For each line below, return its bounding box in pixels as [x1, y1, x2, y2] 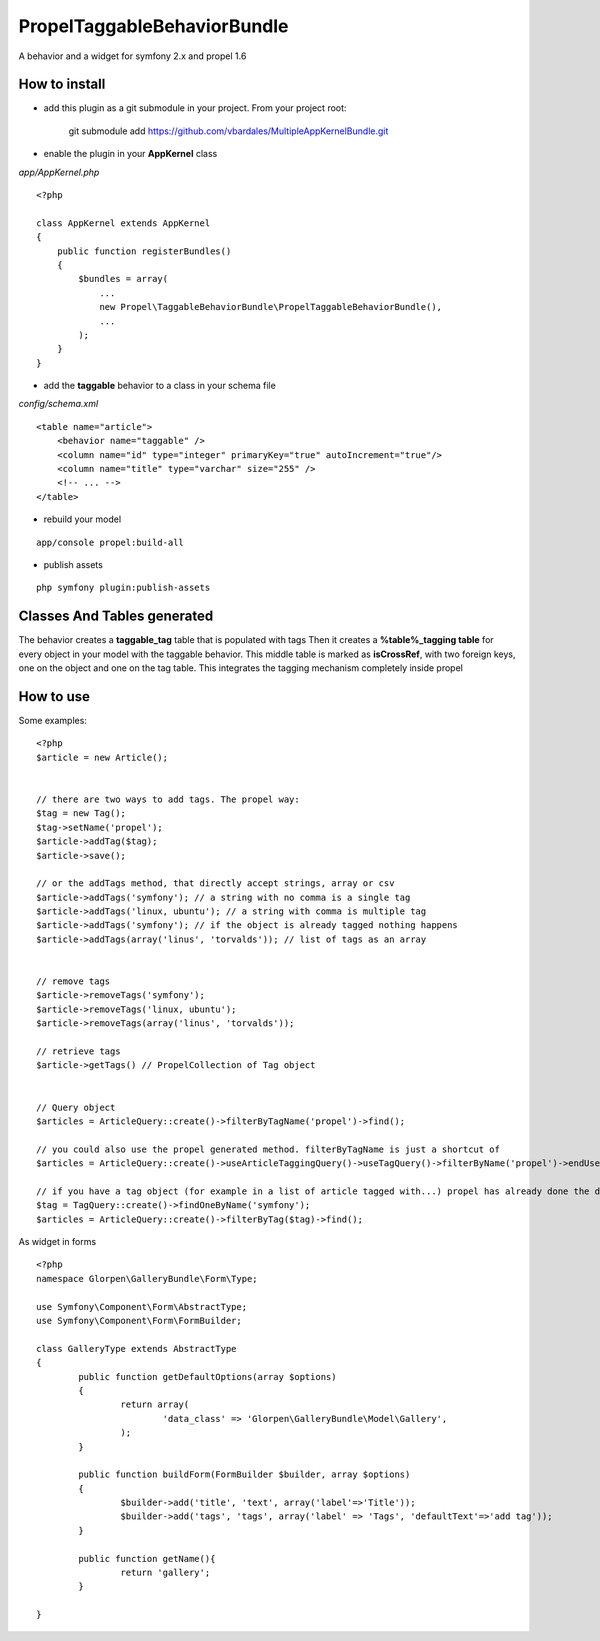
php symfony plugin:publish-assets [36, 582, 211, 594]
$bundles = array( [78, 273, 169, 285]
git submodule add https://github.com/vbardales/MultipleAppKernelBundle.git [68, 125, 389, 137]
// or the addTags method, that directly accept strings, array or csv [36, 878, 395, 889]
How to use [18, 688, 90, 705]
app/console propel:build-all [36, 536, 185, 548]
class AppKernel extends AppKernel [36, 217, 211, 229]
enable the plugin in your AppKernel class [43, 148, 218, 160]
